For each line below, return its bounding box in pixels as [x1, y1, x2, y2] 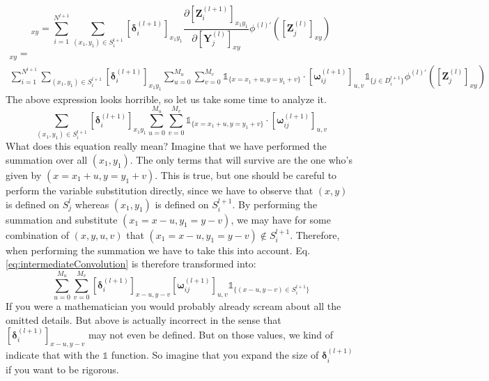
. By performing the [232, 196, 318, 211]
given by [6, 168, 42, 182]
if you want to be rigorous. [6, 361, 119, 376]
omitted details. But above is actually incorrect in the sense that [6, 312, 281, 327]
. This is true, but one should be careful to [155, 168, 337, 182]
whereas [75, 196, 109, 211]
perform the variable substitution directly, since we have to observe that [6, 183, 313, 198]
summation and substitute [6, 212, 118, 226]
